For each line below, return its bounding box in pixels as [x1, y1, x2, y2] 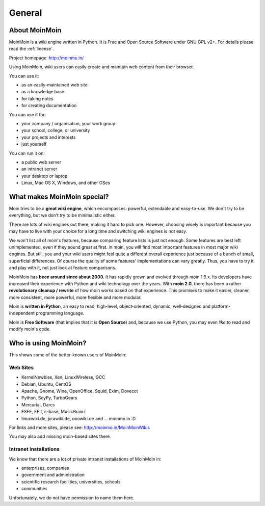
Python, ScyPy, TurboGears [21, 395, 78, 401]
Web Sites [9, 364, 34, 371]
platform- [211, 303, 231, 309]
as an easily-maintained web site [21, 82, 88, 88]
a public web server [21, 159, 61, 165]
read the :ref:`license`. [9, 46, 54, 52]
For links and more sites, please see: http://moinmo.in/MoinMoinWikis [9, 425, 150, 430]
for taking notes [21, 96, 53, 102]
